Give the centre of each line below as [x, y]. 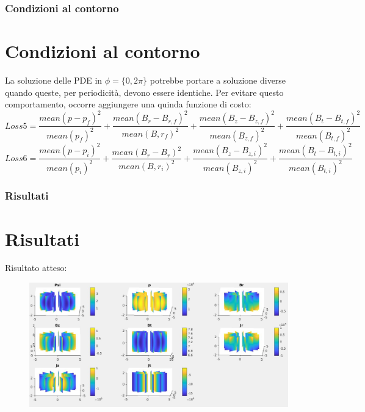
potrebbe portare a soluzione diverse [218, 80]
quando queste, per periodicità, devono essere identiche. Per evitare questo [144, 92]
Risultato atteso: [36, 268]
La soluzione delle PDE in [54, 80]
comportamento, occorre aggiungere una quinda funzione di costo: [128, 104]
